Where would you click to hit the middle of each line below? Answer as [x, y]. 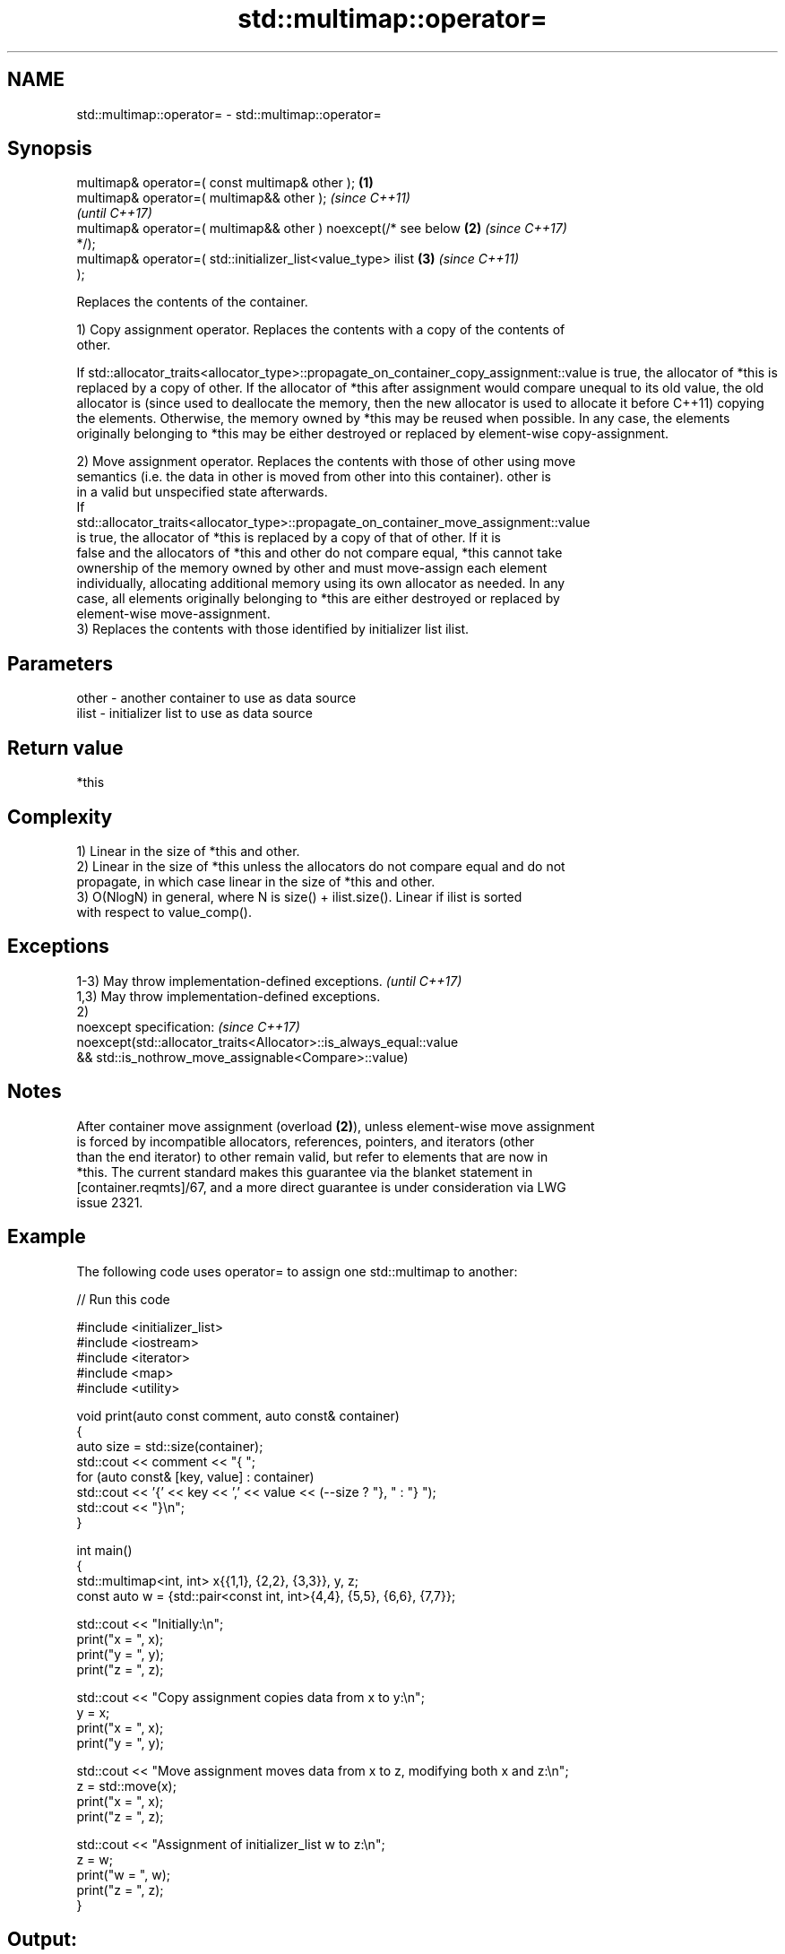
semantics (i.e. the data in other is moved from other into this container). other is [314, 477]
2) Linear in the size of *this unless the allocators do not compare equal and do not [321, 866]
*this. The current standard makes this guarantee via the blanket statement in [305, 1172]
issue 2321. [110, 1202]
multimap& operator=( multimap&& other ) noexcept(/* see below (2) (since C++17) [322, 229]
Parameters [60, 663]
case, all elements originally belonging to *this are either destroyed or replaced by [318, 599]
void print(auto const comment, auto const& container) [238, 1415]
